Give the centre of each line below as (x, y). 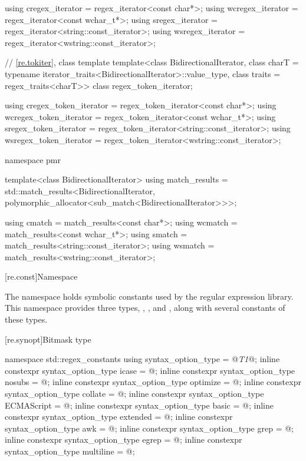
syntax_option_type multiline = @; (70, 451)
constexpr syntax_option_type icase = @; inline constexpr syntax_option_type (150, 370)
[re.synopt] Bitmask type (48, 339)
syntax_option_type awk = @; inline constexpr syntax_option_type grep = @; (149, 428)
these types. (26, 319)
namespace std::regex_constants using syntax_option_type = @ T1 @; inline (142, 359)
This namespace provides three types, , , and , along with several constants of (145, 308)
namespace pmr (33, 159)
